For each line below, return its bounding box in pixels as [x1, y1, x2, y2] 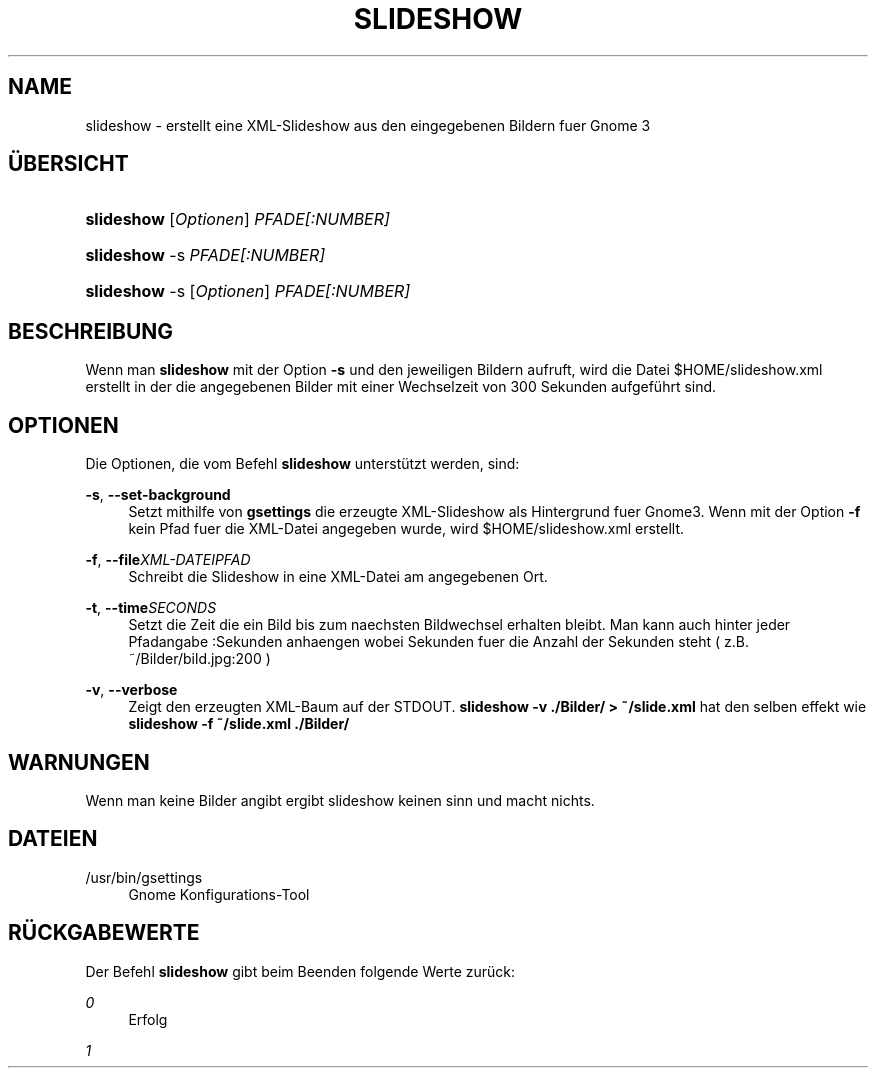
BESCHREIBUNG [8, 318, 174, 344]
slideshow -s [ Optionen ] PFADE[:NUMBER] [85, 281, 411, 302]
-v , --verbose [85, 681, 178, 699]
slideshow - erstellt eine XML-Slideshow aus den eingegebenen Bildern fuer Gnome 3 [85, 116, 651, 134]
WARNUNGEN [8, 749, 150, 775]
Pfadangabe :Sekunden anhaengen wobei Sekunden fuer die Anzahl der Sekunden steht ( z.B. [128, 633, 750, 651]
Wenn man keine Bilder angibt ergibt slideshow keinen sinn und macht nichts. [85, 791, 595, 809]
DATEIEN [8, 826, 98, 852]
